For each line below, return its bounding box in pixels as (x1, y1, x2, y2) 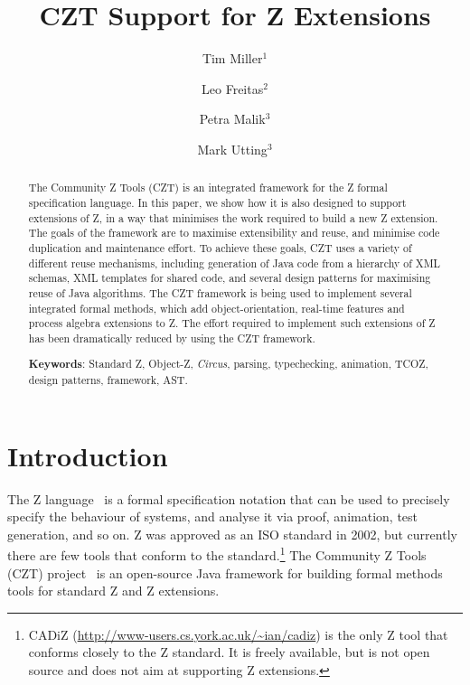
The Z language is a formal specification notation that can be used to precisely (7, 489, 450, 508)
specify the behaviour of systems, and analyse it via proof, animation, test (7, 507, 418, 526)
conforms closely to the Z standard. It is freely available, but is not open (28, 643, 430, 662)
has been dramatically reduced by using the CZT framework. (28, 330, 315, 345)
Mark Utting (197, 139, 268, 158)
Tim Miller (202, 49, 263, 68)
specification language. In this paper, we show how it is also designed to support (28, 194, 407, 210)
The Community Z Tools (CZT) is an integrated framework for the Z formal (28, 180, 388, 195)
